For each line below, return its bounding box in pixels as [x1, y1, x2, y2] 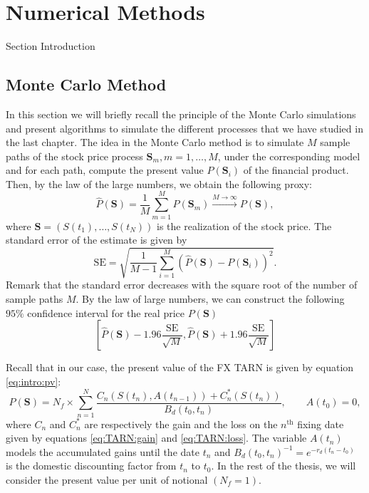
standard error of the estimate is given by [6, 232, 187, 247]
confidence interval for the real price [27, 305, 184, 320]
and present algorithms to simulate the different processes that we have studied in [6, 120, 363, 135]
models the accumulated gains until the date [6, 444, 199, 459]
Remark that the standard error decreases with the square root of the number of [6, 277, 358, 292]
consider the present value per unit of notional [6, 472, 208, 487]
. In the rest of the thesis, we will [211, 458, 356, 473]
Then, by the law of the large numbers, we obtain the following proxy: [6, 176, 312, 191]
